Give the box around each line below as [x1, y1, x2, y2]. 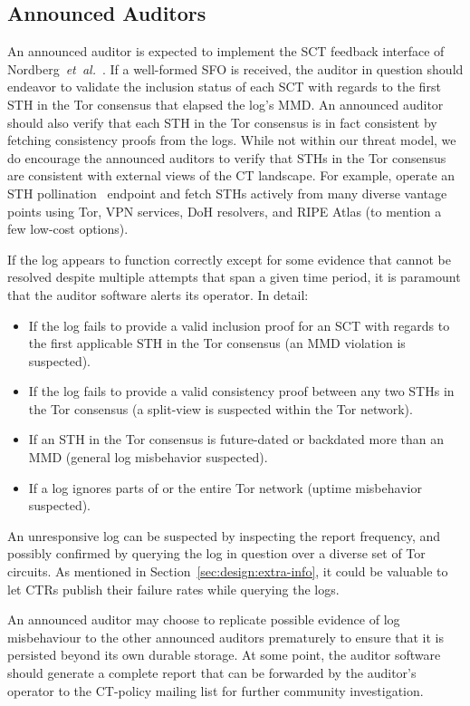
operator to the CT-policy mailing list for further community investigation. [7, 681, 424, 700]
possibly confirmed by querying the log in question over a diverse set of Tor [7, 544, 426, 563]
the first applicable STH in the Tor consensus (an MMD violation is [28, 334, 406, 353]
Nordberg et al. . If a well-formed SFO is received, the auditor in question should [7, 59, 464, 78]
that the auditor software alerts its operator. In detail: [7, 285, 309, 304]
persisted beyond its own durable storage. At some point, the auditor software [7, 645, 441, 664]
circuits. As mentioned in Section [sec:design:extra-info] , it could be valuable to [7, 562, 448, 581]
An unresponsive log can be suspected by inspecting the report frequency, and [7, 526, 441, 545]
